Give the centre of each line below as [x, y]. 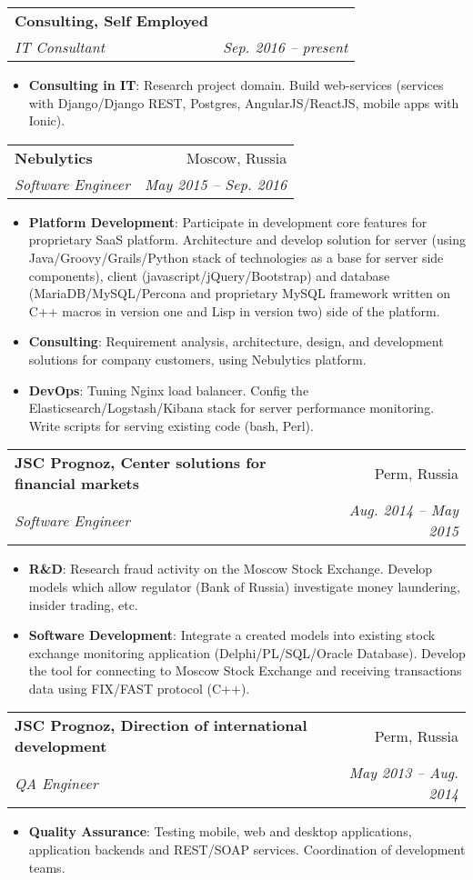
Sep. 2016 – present [286, 47]
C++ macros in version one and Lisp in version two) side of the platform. [234, 310]
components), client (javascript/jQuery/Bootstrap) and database [209, 275]
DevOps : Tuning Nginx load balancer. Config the [169, 390]
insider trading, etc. [83, 604]
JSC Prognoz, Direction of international [161, 725]
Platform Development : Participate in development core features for [228, 221]
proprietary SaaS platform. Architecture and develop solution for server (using [247, 240]
